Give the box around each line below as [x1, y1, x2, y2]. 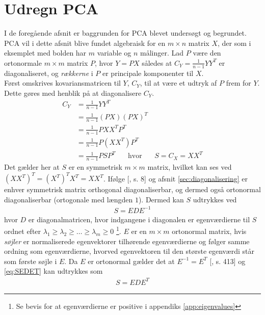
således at [142, 57, 172, 68]
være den [193, 47, 221, 58]
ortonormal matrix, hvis [172, 226, 247, 237]
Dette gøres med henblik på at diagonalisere [4, 87, 142, 98]
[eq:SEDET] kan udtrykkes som [4, 266, 103, 276]
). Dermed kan [138, 194, 184, 204]
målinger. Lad [140, 47, 184, 58]
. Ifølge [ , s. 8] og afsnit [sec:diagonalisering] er [103, 173, 248, 183]
